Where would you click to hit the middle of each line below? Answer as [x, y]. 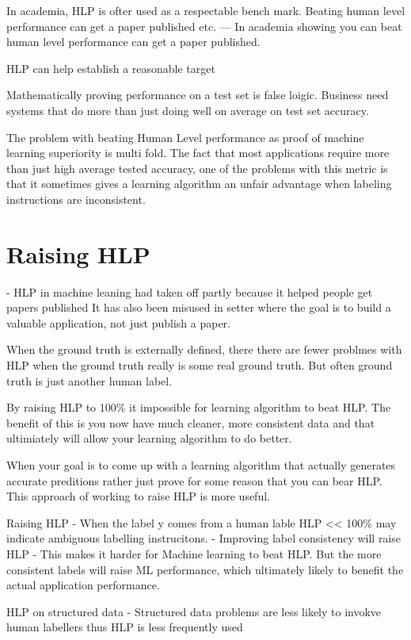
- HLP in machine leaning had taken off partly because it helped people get [190, 291]
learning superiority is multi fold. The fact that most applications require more [198, 153]
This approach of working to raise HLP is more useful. [138, 496]
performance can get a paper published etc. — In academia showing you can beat [204, 26]
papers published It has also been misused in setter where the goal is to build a [199, 307]
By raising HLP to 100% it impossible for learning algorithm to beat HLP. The [199, 407]
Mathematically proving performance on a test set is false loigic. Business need [198, 95]
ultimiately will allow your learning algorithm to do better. [149, 438]
